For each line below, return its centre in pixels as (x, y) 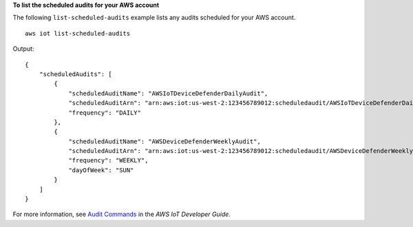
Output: (23, 49)
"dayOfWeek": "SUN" (101, 170)
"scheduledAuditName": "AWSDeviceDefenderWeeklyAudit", (165, 141)
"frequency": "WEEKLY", (108, 160)
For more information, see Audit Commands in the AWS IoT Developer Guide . (121, 214)
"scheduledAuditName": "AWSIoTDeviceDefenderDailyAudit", (168, 93)
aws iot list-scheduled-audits (78, 33)
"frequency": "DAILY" (105, 112)
